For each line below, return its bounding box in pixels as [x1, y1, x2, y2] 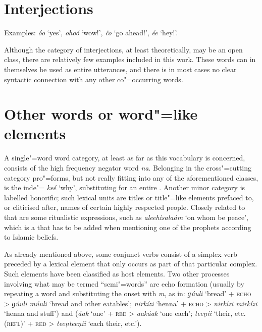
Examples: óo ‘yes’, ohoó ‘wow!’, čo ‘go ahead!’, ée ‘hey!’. [4, 27, 178, 38]
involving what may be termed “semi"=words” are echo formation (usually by [4, 278, 244, 289]
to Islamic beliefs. [4, 232, 59, 242]
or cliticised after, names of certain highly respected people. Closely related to [4, 202, 245, 212]
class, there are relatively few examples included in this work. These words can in [4, 54, 256, 65]
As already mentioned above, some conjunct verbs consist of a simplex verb [4, 248, 237, 259]
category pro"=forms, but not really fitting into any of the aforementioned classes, [4, 172, 258, 183]
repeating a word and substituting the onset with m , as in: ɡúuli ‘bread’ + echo [4, 288, 251, 299]
